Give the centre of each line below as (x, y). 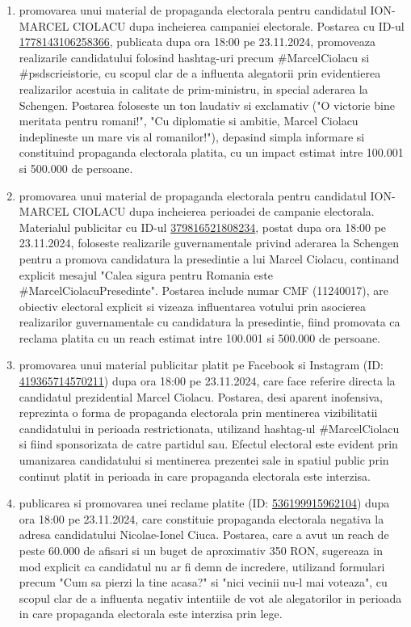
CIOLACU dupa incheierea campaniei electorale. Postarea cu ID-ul (239, 25)
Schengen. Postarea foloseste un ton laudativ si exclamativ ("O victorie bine (207, 105)
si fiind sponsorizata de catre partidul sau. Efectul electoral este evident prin (208, 444)
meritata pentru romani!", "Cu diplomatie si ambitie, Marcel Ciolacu (189, 121)
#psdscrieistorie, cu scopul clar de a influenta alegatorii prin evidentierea (200, 73)
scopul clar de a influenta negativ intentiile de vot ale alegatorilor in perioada (210, 598)
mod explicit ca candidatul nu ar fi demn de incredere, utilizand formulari (202, 566)
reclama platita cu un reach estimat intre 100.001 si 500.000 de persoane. (199, 337)
